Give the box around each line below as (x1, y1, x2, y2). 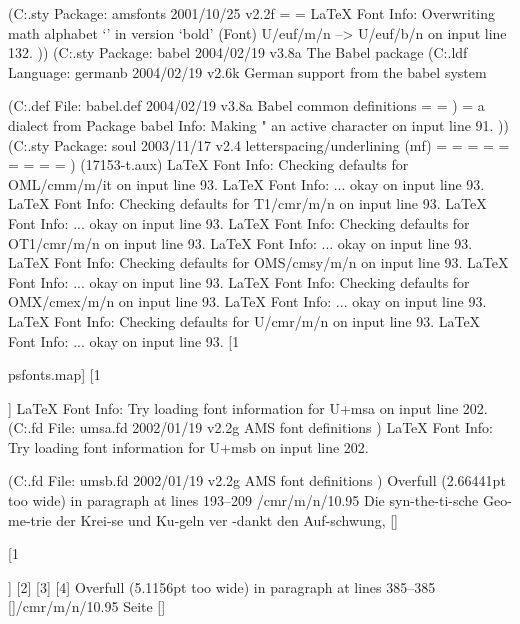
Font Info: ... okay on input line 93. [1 (8, 330, 240, 351)
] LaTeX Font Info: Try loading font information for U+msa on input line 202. (8, 397, 488, 418)
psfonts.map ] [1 (8, 364, 101, 385)
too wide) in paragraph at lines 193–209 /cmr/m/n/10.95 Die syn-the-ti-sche (8, 490, 479, 511)
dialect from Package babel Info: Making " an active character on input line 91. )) (8, 114, 510, 135)
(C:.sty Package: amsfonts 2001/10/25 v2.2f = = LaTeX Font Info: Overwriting (8, 3, 496, 23)
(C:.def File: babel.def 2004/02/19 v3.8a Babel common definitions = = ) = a (8, 95, 485, 116)
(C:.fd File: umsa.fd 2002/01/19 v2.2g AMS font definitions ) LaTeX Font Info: (8, 417, 493, 438)
